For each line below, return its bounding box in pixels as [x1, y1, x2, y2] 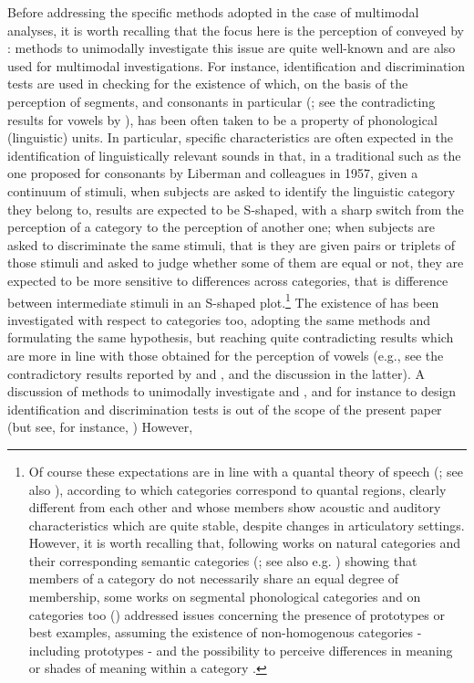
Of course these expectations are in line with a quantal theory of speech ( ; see [28, 461, 463, 480]
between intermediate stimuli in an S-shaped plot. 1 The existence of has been [7, 289, 439, 311]
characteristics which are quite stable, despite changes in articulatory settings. [28, 515, 465, 534]
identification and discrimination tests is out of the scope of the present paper [7, 399, 442, 418]
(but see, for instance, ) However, [7, 417, 193, 436]
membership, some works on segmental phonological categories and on [28, 587, 421, 606]
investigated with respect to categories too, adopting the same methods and [7, 310, 430, 329]
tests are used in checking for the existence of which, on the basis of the [7, 74, 408, 93]
